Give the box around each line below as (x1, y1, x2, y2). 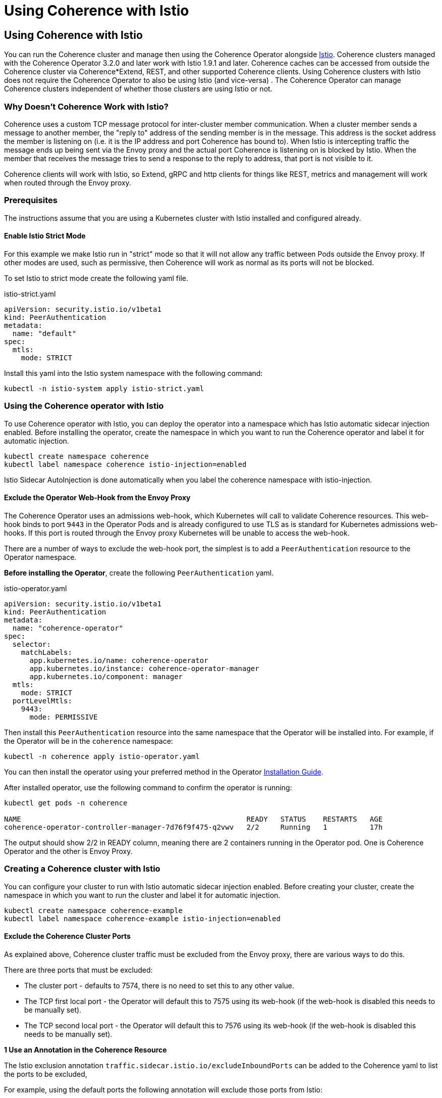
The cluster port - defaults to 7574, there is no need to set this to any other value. (24, 981, 295, 990)
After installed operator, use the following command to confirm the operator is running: (4, 783, 292, 792)
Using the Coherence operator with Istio (4, 401, 164, 411)
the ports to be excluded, (4, 1069, 87, 1078)
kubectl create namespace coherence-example (4, 906, 183, 915)
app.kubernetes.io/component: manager (29, 672, 183, 681)
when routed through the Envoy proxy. (4, 178, 131, 187)
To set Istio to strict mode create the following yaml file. (4, 273, 189, 282)
